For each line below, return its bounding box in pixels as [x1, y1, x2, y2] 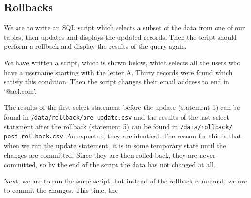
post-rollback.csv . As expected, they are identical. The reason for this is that [4, 131, 242, 141]
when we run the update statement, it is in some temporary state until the [4, 140, 226, 150]
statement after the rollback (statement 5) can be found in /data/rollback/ [4, 121, 233, 131]
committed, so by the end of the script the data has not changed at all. [4, 159, 216, 169]
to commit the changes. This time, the [4, 185, 118, 195]
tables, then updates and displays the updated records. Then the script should [4, 31, 237, 42]
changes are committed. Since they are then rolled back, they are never [4, 150, 216, 160]
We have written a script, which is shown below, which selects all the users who [4, 57, 241, 67]
